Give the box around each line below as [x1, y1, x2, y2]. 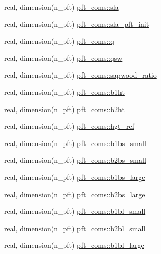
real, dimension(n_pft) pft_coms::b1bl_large [4, 240, 144, 250]
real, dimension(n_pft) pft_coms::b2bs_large [4, 189, 145, 199]
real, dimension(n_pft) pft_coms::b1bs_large [4, 171, 145, 182]
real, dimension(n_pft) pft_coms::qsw [4, 52, 123, 63]
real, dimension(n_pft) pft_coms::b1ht [4, 86, 125, 97]
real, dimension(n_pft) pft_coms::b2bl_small [4, 223, 146, 233]
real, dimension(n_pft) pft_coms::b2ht [4, 103, 125, 114]
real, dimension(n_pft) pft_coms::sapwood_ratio [4, 69, 157, 80]
